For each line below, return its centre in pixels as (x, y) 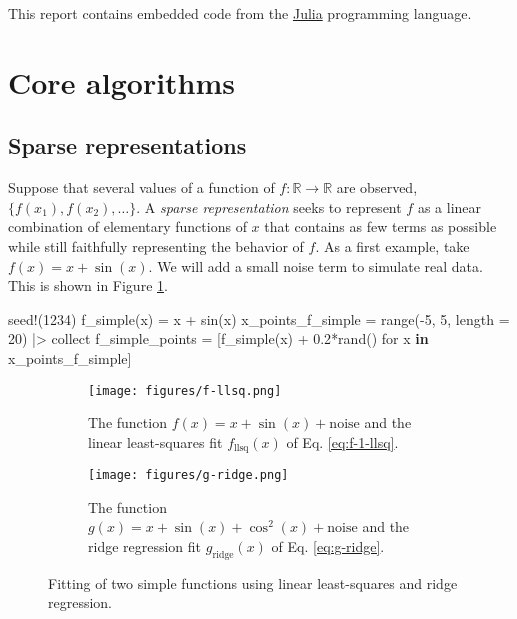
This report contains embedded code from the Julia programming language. (240, 13)
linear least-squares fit (155, 441)
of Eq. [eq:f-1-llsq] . (342, 441)
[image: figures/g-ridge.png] (188, 475)
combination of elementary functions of (127, 226)
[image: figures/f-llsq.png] (185, 390)
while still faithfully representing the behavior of (156, 245)
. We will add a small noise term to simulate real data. (315, 265)
